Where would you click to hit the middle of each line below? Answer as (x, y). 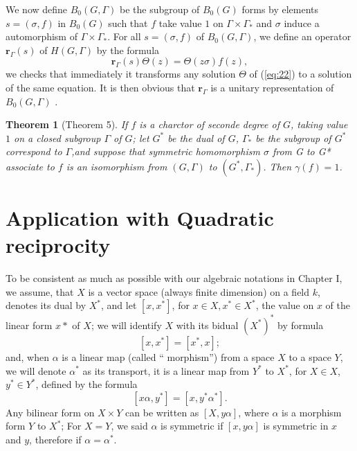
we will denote (36, 370)
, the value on (285, 305)
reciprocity (58, 245)
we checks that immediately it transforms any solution (121, 74)
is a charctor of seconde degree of (209, 124)
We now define (37, 9)
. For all (124, 36)
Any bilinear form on (50, 412)
